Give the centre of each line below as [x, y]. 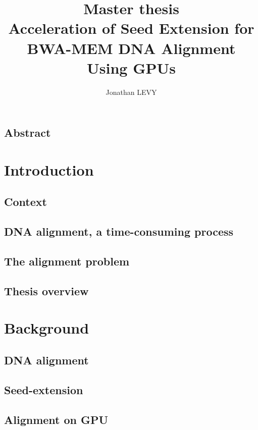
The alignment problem [67, 261]
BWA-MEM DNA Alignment [131, 48]
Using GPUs [131, 67]
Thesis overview [46, 290]
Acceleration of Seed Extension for [131, 28]
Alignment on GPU [56, 419]
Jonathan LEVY [131, 92]
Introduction [49, 169]
